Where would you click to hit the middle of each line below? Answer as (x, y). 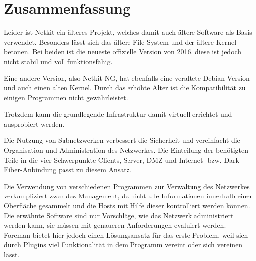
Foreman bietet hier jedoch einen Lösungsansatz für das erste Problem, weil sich (126, 234)
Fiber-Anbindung (30, 169)
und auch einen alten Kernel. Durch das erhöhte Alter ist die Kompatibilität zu (125, 88)
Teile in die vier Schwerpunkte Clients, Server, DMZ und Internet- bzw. (113, 160)
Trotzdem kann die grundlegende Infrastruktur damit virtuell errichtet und (118, 114)
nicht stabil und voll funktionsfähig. (58, 61)
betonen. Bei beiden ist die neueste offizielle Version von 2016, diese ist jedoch (123, 51)
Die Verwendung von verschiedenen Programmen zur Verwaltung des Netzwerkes (127, 186)
